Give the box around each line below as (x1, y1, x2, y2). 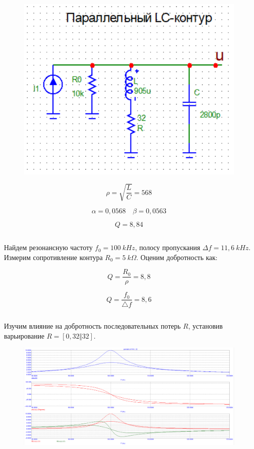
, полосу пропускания (135, 242, 200, 253)
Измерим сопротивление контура (4, 252, 103, 262)
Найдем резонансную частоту (4, 242, 93, 253)
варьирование (4, 330, 45, 341)
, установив (188, 320, 223, 331)
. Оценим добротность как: (136, 252, 218, 262)
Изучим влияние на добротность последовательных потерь (4, 320, 181, 331)
